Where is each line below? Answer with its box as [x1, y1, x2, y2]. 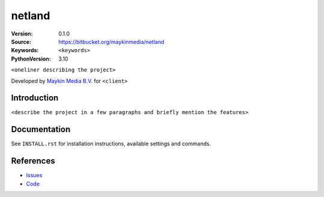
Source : [11, 38, 32, 45]
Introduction [11, 93, 59, 103]
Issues [26, 172, 43, 179]
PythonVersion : [11, 55, 51, 62]
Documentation [11, 124, 71, 135]
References [11, 156, 55, 166]
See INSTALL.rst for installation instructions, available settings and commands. [11, 140, 211, 147]
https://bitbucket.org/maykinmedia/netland [58, 38, 164, 45]
